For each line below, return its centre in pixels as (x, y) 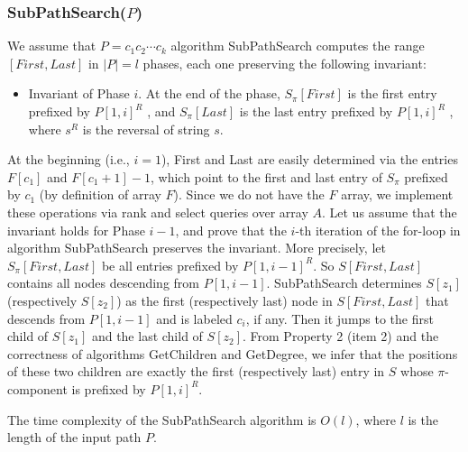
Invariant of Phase (79, 93)
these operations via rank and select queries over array (158, 212)
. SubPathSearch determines (344, 283)
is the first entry (392, 93)
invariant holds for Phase (76, 230)
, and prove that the (231, 230)
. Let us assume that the (389, 212)
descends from (46, 318)
